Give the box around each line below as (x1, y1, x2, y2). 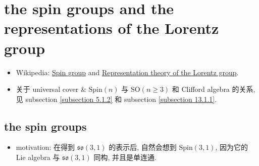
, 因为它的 (215, 142, 248, 152)
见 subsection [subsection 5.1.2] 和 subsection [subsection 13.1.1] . (16, 93, 217, 104)
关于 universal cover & (16, 84, 86, 94)
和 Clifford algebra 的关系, (172, 84, 255, 94)
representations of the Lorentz (4, 18, 219, 38)
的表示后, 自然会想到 (109, 142, 177, 152)
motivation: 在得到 (16, 142, 75, 152)
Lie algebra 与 (16, 152, 60, 162)
